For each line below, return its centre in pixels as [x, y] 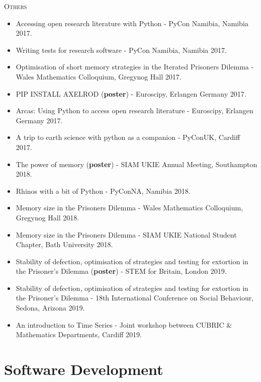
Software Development [84, 369]
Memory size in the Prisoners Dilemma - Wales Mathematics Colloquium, [129, 208]
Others [16, 6]
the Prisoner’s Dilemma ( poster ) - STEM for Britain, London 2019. [121, 271]
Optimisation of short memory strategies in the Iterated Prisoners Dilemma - [135, 67]
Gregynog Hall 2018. [48, 217]
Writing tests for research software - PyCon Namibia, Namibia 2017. [121, 50]
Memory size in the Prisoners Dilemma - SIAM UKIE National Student [126, 234]
